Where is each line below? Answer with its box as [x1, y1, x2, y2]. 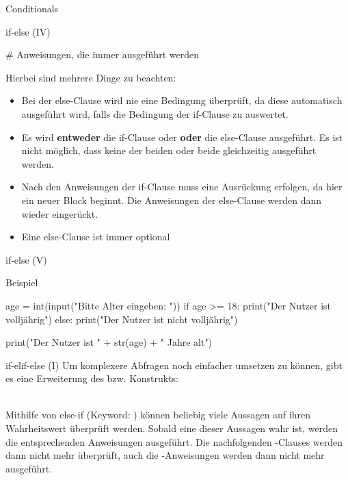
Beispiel [5, 275, 38, 290]
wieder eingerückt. [21, 206, 98, 220]
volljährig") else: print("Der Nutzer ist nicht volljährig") [5, 312, 238, 326]
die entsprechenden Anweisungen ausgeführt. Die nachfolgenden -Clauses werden [5, 434, 343, 449]
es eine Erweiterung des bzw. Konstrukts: [5, 371, 178, 386]
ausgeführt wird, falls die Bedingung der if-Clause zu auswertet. [21, 106, 289, 121]
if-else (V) [5, 252, 47, 266]
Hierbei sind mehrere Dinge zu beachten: [5, 70, 176, 84]
